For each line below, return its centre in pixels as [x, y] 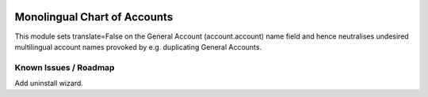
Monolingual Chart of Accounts [94, 17]
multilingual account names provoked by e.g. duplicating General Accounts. [138, 47]
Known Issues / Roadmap [65, 67]
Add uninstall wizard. [49, 84]
